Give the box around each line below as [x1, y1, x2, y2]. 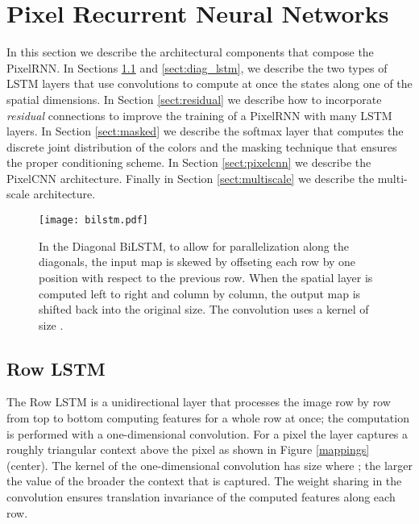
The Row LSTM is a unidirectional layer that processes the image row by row [6, 393, 391, 410]
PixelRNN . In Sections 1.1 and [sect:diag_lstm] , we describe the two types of [6, 59, 388, 76]
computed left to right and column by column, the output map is [39, 285, 361, 302]
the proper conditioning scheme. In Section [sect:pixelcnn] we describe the [6, 154, 371, 171]
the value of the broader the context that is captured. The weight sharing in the [6, 472, 402, 489]
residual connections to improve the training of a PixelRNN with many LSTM [6, 106, 392, 123]
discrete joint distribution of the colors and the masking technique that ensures [6, 138, 397, 155]
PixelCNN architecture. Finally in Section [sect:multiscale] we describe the [6, 169, 375, 186]
